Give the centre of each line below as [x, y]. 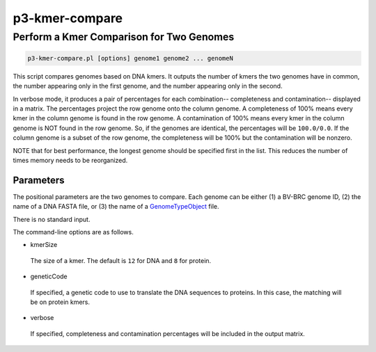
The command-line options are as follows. [73, 232]
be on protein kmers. [60, 302]
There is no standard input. [52, 219]
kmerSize [44, 245]
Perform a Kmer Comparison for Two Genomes [124, 37]
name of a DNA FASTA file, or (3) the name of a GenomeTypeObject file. [116, 207]
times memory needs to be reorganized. [70, 160]
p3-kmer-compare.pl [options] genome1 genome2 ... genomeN [130, 58]
